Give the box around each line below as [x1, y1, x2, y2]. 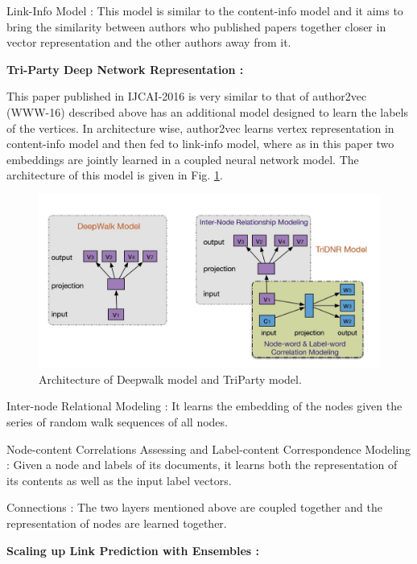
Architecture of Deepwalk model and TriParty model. [39, 370, 302, 387]
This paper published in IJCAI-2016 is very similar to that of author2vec [6, 88, 367, 105]
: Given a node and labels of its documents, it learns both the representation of [6, 456, 398, 473]
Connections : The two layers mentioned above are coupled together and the [6, 499, 382, 516]
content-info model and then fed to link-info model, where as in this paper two [6, 135, 394, 152]
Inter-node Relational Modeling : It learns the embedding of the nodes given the [6, 397, 403, 414]
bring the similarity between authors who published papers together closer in [6, 18, 386, 35]
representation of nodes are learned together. [6, 515, 227, 531]
